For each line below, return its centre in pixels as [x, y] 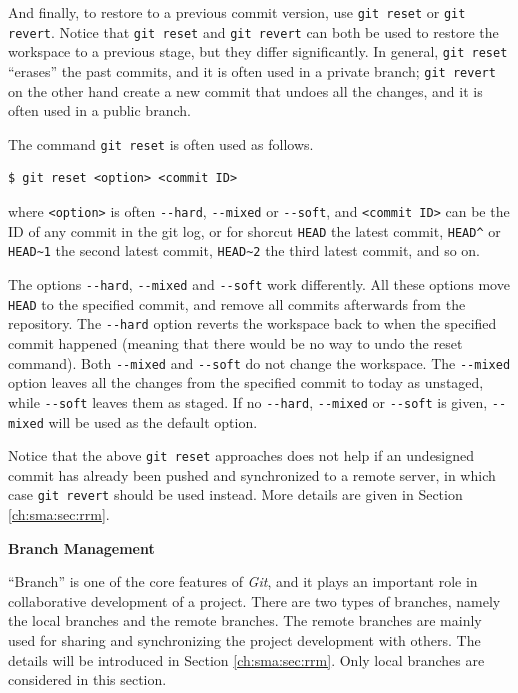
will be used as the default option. [153, 421]
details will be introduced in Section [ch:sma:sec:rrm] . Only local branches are [246, 659]
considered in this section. [87, 679]
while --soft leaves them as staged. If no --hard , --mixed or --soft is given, [248, 401]
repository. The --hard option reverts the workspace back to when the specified [252, 323]
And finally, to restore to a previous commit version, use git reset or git [237, 12]
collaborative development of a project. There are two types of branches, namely [254, 600]
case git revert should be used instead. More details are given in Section [235, 494]
